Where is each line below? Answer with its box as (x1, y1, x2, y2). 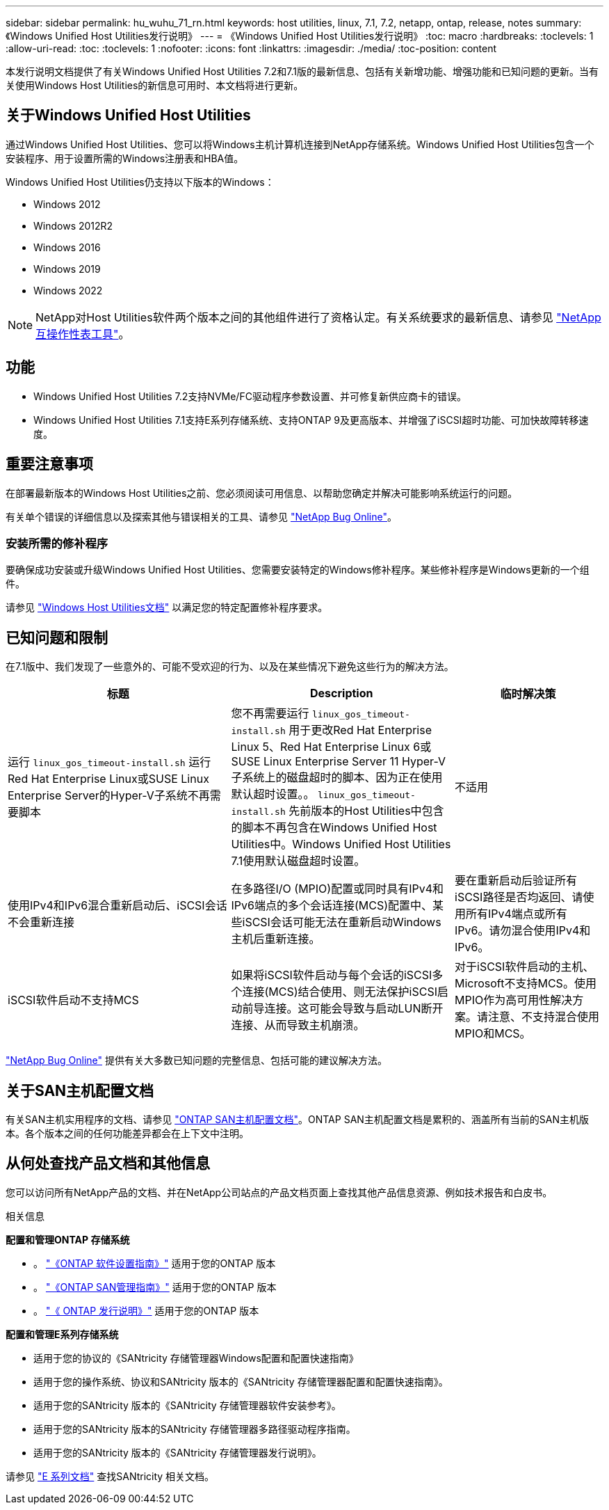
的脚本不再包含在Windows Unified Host (231, 820, 437, 835)
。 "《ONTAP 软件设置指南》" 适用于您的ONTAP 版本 (33, 1257, 276, 1269)
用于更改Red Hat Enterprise (289, 723, 432, 738)
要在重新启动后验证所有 (455, 873, 578, 888)
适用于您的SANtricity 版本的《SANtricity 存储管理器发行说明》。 (33, 1446, 322, 1459)
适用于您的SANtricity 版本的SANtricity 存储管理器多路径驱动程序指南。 (33, 1422, 356, 1435)
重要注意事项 (6, 455, 93, 473)
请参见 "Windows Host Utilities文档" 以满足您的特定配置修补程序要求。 (6, 601, 328, 614)
